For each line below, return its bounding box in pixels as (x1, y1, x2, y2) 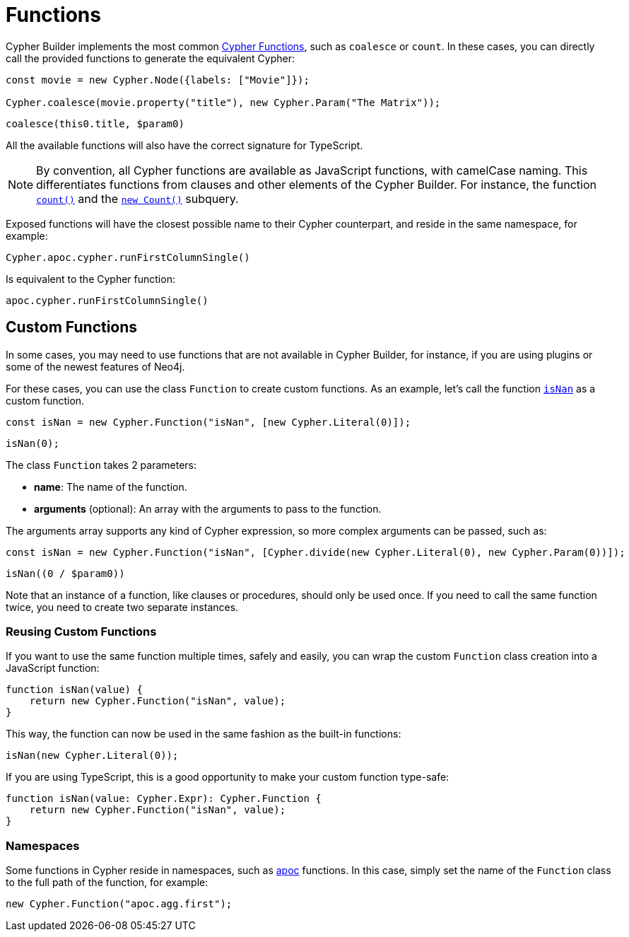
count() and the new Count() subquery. (36, 191, 239, 206)
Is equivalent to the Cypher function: (6, 272, 175, 285)
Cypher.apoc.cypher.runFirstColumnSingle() (6, 251, 250, 263)
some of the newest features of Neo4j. (6, 360, 185, 373)
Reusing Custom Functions (6, 624, 157, 639)
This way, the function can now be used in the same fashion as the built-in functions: (6, 728, 401, 740)
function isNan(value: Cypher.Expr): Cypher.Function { (6, 793, 322, 805)
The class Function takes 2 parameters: (6, 458, 197, 471)
